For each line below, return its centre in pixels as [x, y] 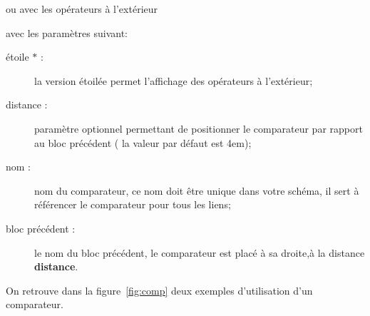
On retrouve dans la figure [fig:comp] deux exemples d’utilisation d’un [159, 290]
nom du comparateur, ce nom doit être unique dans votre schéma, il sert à [197, 190]
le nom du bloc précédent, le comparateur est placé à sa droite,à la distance [200, 252]
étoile [17, 57]
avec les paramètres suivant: [67, 32]
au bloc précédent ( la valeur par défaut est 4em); [143, 142]
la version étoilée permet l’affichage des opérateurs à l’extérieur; [174, 80]
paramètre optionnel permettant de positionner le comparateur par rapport [199, 128]
